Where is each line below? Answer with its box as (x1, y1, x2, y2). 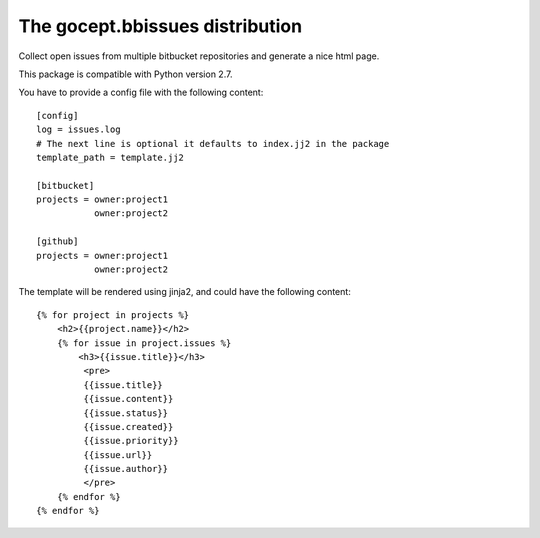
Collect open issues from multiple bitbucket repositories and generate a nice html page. (18, 50, 380, 62)
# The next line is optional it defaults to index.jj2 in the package (36, 138, 390, 149)
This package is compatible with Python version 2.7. (18, 68, 233, 80)
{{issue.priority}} (83, 435, 179, 447)
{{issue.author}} (83, 463, 169, 475)
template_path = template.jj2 (36, 151, 185, 163)
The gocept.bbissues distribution (18, 15, 303, 37)
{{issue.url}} (83, 449, 153, 460)
